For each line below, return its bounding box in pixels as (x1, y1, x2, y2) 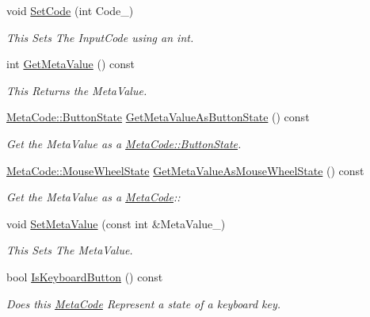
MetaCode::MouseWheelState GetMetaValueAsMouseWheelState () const (6, 162, 364, 178)
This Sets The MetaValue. (6, 242, 133, 258)
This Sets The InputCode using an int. (6, 29, 194, 45)
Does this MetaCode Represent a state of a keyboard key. (6, 295, 281, 311)
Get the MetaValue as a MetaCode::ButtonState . (6, 135, 242, 151)
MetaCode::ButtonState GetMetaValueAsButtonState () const (6, 109, 310, 125)
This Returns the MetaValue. (6, 82, 147, 98)
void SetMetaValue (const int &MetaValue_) (6, 215, 226, 231)
